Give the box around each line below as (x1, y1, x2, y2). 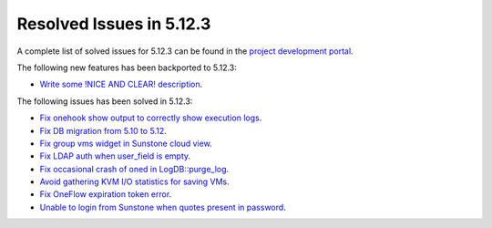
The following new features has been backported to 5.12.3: (16, 62, 237, 73)
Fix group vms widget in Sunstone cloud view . (39, 138, 213, 149)
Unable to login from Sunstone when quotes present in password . (39, 202, 286, 212)
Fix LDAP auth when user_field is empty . (39, 150, 191, 161)
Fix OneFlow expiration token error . (39, 189, 172, 200)
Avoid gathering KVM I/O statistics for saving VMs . (39, 176, 230, 187)
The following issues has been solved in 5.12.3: (16, 96, 193, 107)
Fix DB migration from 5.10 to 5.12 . (39, 125, 168, 136)
